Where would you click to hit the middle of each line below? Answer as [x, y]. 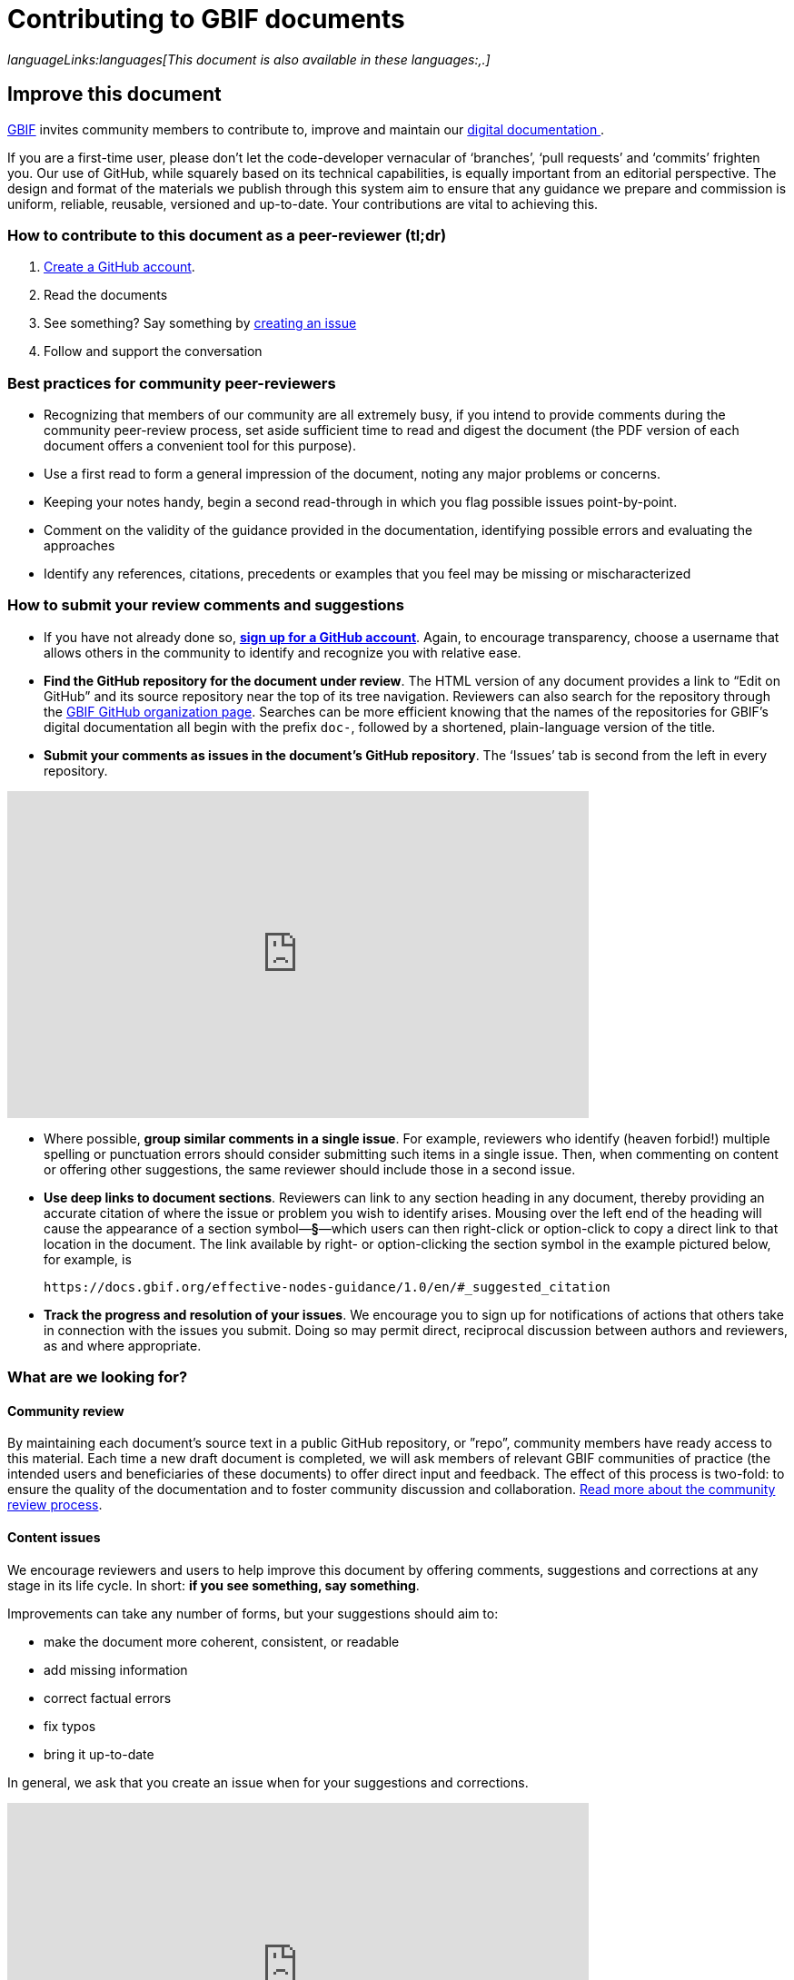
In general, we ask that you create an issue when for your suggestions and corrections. [268, 1782]
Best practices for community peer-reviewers [172, 383]
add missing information [116, 1669]
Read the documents [106, 295]
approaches [79, 546]
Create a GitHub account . [119, 267]
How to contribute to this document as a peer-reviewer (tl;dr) [227, 235]
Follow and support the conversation [153, 351]
